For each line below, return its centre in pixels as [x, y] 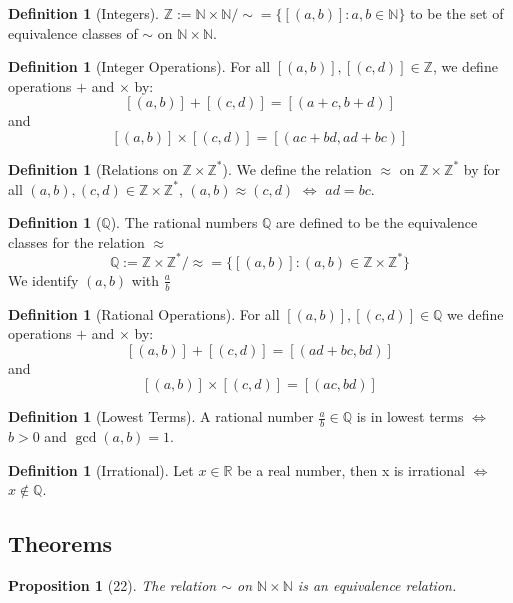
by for [481, 168]
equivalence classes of [73, 32]
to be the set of [457, 13]
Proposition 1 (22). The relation [112, 585]
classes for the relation [76, 241]
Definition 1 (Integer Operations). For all [139, 66]
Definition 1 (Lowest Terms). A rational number [161, 416]
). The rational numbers [184, 222]
